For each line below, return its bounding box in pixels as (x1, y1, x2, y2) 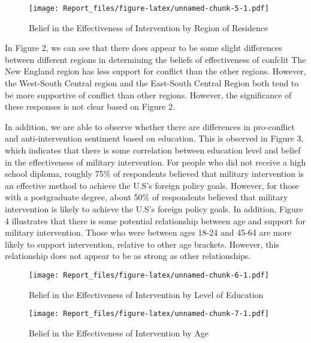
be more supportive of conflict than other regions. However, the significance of (5, 88, 292, 101)
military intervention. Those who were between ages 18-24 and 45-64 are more (5, 226, 292, 239)
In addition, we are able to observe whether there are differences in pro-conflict (5, 120, 295, 133)
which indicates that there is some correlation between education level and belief (5, 144, 301, 156)
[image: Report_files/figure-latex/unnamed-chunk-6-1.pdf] (29, 270, 269, 279)
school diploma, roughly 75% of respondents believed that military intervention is (5, 167, 304, 180)
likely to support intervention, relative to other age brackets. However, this (5, 237, 279, 250)
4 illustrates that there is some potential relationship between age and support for (5, 214, 306, 227)
